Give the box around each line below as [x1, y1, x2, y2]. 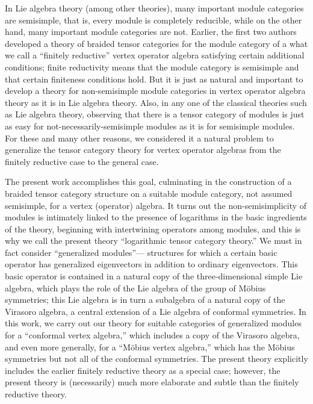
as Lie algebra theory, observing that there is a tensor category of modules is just [5, 108, 305, 120]
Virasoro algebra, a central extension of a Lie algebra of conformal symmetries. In [5, 305, 306, 317]
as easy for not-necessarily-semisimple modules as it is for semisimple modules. [5, 119, 295, 132]
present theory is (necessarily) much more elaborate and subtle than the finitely [5, 376, 299, 388]
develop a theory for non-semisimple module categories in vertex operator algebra [5, 84, 306, 97]
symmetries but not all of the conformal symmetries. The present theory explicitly [5, 352, 308, 365]
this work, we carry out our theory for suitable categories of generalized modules [5, 317, 302, 329]
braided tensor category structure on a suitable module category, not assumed [5, 187, 293, 199]
